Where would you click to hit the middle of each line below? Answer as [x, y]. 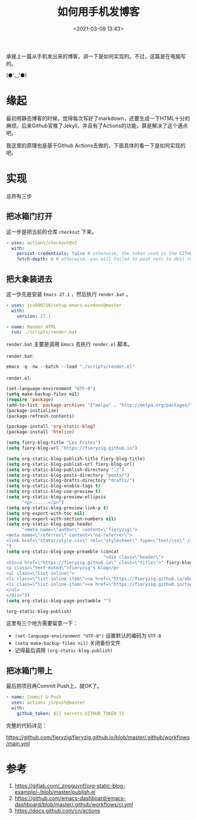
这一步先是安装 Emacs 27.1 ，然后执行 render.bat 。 [69, 294]
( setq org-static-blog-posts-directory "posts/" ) [68, 475]
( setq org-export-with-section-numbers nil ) [61, 519]
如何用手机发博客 [98, 12]
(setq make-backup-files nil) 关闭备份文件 [68, 643]
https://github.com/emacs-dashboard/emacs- [70, 798]
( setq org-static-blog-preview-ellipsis [56, 497]
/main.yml [18, 743]
